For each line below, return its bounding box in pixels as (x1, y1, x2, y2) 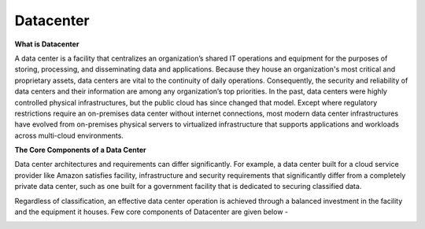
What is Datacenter (14, 39, 79, 49)
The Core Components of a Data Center (14, 146, 146, 155)
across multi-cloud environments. (14, 131, 124, 140)
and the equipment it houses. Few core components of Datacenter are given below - (14, 207, 289, 216)
